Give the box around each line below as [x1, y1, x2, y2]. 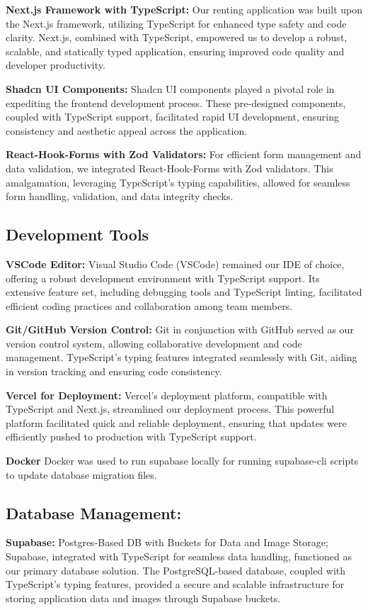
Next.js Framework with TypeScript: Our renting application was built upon [6, 2, 362, 16]
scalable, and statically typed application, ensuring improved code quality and [6, 43, 345, 58]
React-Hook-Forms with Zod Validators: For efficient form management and [6, 147, 362, 162]
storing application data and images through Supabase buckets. [6, 590, 281, 605]
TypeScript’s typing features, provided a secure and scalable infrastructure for [6, 577, 345, 592]
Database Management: [6, 501, 182, 523]
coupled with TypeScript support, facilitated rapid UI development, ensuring [6, 109, 339, 124]
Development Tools [6, 223, 149, 245]
